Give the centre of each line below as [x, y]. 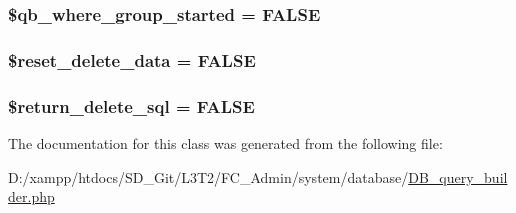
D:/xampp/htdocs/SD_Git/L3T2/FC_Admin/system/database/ [208, 176]
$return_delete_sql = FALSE [131, 105]
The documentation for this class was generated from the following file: [225, 142]
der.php [31, 196]
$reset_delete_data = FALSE [132, 59]
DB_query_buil [458, 176]
